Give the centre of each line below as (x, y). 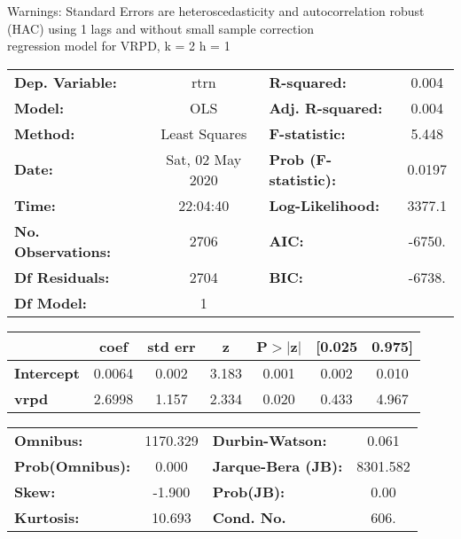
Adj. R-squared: (326, 107)
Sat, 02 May (204, 159)
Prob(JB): (249, 491)
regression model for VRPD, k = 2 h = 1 (119, 46)
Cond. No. (249, 517)
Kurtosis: (47, 517)
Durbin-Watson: (270, 440)
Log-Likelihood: (324, 205)
